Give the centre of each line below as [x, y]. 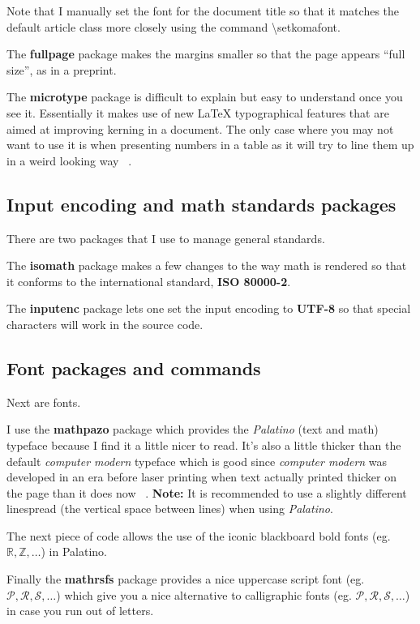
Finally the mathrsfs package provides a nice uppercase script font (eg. [186, 579]
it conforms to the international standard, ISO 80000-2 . [149, 281]
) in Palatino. [74, 551]
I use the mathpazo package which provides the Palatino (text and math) [193, 429]
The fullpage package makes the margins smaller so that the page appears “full [206, 54]
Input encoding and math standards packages [201, 204]
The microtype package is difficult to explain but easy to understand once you [205, 97]
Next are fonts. [44, 402]
